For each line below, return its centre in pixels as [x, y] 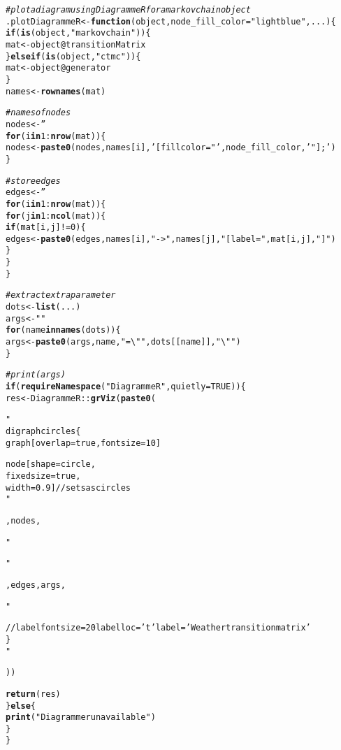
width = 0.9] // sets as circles [68, 488]
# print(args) [36, 375]
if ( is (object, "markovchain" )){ [78, 33]
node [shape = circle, [51, 464]
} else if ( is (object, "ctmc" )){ [73, 56]
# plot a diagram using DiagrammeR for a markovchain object [128, 10]
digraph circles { [43, 431]
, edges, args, [36, 585]
